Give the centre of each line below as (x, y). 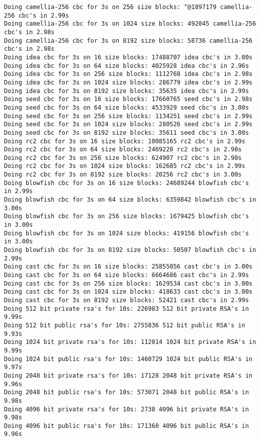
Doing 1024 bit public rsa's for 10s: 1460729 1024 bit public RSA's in (128, 359)
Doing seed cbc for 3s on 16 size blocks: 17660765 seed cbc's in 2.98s (128, 99)
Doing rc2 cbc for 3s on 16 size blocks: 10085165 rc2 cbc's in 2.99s (125, 141)
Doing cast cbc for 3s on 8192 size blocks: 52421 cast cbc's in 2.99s (126, 300)
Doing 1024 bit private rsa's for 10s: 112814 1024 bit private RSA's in (130, 342)
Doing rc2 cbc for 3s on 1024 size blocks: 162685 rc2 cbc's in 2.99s (125, 166)
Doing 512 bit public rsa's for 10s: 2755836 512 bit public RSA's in (125, 325)
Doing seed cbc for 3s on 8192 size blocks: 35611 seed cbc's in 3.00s (126, 133)
